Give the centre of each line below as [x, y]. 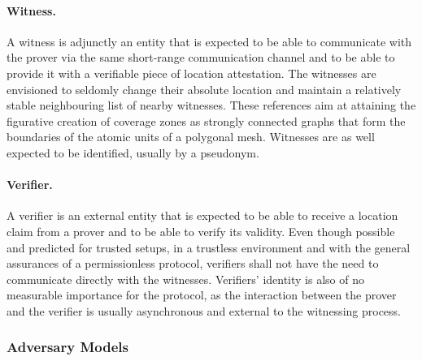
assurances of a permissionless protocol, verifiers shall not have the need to [193, 263]
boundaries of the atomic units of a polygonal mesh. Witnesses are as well [191, 137]
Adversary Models [67, 347]
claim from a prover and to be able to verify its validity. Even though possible [201, 231]
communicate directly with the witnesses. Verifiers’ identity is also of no [185, 279]
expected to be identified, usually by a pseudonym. [133, 152]
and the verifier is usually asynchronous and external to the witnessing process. [204, 310]
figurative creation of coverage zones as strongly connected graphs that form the [206, 120]
